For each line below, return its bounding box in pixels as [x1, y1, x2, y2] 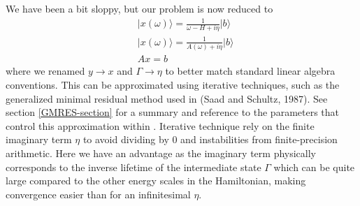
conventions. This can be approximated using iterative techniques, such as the [6, 78, 340, 91]
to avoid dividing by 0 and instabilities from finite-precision [82, 132, 338, 147]
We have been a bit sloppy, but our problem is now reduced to [6, 1, 273, 15]
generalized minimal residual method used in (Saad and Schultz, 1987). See [6, 91, 328, 105]
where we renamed [6, 64, 85, 78]
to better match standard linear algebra [165, 64, 336, 78]
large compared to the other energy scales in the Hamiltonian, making [6, 173, 306, 188]
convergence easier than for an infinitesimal [6, 186, 191, 201]
